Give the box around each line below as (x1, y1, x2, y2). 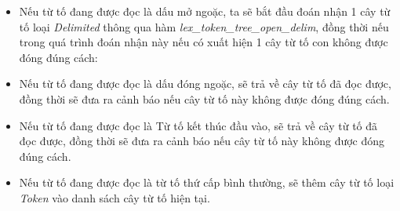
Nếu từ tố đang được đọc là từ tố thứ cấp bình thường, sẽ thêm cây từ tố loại (19, 174, 395, 191)
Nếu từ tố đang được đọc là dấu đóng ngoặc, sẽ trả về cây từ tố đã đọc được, (19, 75, 391, 92)
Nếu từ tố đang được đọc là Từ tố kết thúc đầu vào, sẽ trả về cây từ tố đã (19, 117, 378, 133)
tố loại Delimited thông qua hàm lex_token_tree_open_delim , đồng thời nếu (19, 18, 389, 35)
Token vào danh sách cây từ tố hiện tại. (19, 189, 210, 206)
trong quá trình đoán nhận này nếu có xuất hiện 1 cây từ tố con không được (19, 34, 388, 50)
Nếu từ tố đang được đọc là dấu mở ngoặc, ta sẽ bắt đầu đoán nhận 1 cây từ (19, 3, 391, 19)
